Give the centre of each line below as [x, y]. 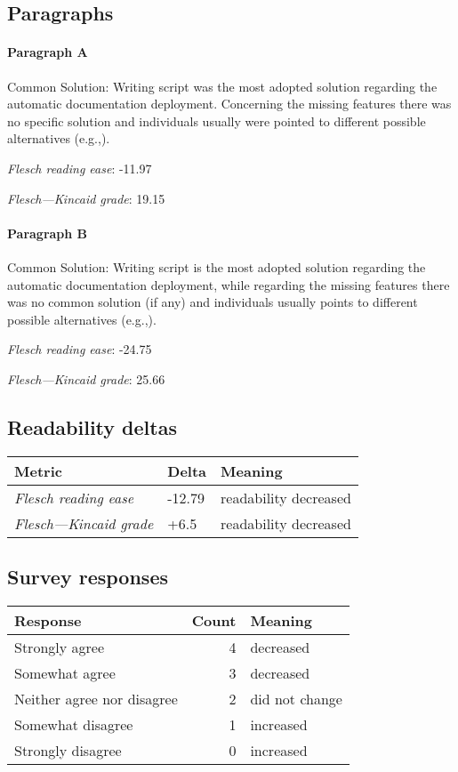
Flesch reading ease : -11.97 [80, 168]
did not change [296, 698]
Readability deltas [92, 426]
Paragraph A [48, 52]
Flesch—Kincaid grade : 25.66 [86, 378]
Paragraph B [48, 233]
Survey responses [88, 577]
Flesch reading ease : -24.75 [80, 349]
